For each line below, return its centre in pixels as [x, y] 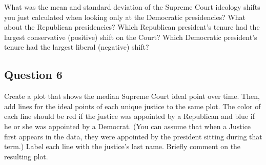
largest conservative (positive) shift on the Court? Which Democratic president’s [131, 37]
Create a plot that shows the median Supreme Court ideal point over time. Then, [132, 96]
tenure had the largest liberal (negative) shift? [77, 47]
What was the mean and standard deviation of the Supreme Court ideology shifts [132, 7]
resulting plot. [26, 156]
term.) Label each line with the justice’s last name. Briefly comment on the [122, 146]
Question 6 [33, 75]
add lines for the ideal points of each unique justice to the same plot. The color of [132, 106]
